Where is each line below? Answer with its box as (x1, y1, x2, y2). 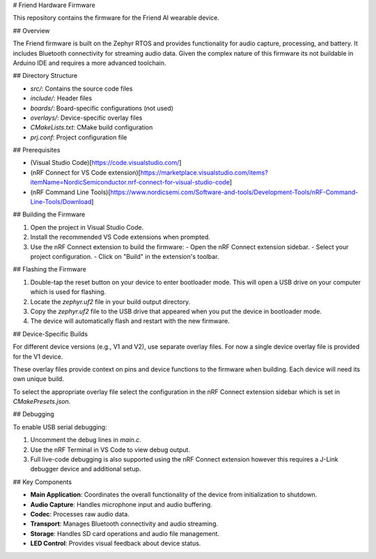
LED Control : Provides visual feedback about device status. (30, 540, 201, 548)
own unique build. (13, 375, 64, 383)
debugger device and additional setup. (30, 465, 141, 473)
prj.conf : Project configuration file (30, 133, 127, 141)
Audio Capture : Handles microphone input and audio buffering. (30, 500, 212, 508)
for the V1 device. (13, 352, 63, 361)
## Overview (13, 26, 50, 35)
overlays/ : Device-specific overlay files (30, 113, 143, 122)
